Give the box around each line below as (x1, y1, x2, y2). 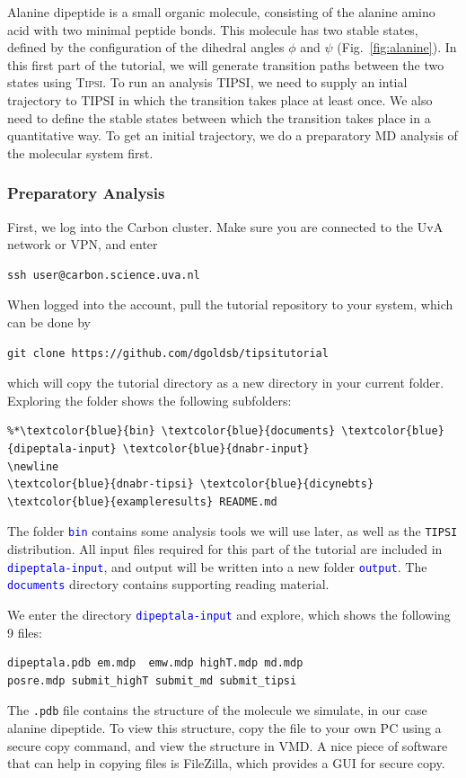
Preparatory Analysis (7, 182, 165, 204)
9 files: (7, 622, 42, 641)
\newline (7, 460, 59, 473)
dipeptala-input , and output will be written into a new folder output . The (7, 557, 427, 576)
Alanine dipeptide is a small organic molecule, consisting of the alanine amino (7, 3, 435, 21)
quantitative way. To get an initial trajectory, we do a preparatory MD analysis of (7, 126, 458, 145)
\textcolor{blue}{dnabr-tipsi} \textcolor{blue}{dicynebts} (7, 478, 374, 491)
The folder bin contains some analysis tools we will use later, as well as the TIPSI (7, 522, 458, 541)
